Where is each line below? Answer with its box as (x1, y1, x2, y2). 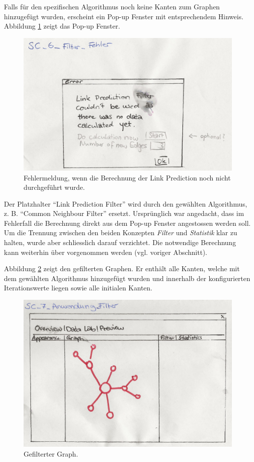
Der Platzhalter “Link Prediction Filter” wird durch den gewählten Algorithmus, (4, 198, 247, 209)
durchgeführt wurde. (24, 182, 85, 192)
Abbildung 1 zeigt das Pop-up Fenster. (4, 21, 120, 31)
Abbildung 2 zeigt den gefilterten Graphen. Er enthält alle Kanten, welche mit (4, 263, 240, 274)
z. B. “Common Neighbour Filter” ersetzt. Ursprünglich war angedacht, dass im (4, 208, 244, 218)
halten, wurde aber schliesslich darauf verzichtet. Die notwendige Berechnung (4, 237, 236, 248)
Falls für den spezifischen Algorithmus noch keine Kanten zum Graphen (4, 1, 220, 11)
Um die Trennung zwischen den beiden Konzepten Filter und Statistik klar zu (4, 227, 237, 238)
